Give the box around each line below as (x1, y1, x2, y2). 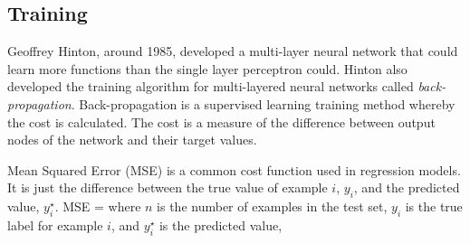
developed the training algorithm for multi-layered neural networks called (7, 77, 414, 96)
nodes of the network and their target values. (7, 130, 257, 149)
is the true (405, 197, 463, 216)
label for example (7, 215, 103, 234)
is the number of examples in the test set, (157, 197, 388, 216)
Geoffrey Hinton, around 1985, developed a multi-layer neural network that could (7, 42, 458, 61)
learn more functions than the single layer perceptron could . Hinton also (7, 59, 408, 78)
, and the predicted (353, 178, 460, 197)
